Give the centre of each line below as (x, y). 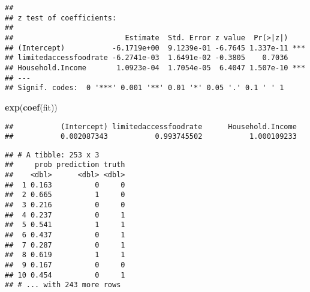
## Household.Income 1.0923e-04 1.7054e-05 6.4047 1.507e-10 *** (155, 68)
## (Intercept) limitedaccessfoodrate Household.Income (151, 126)
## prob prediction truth (65, 165)
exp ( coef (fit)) (31, 107)
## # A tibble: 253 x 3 (52, 155)
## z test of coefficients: (61, 18)
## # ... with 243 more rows (63, 285)
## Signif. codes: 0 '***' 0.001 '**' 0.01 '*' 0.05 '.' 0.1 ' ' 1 (145, 88)
